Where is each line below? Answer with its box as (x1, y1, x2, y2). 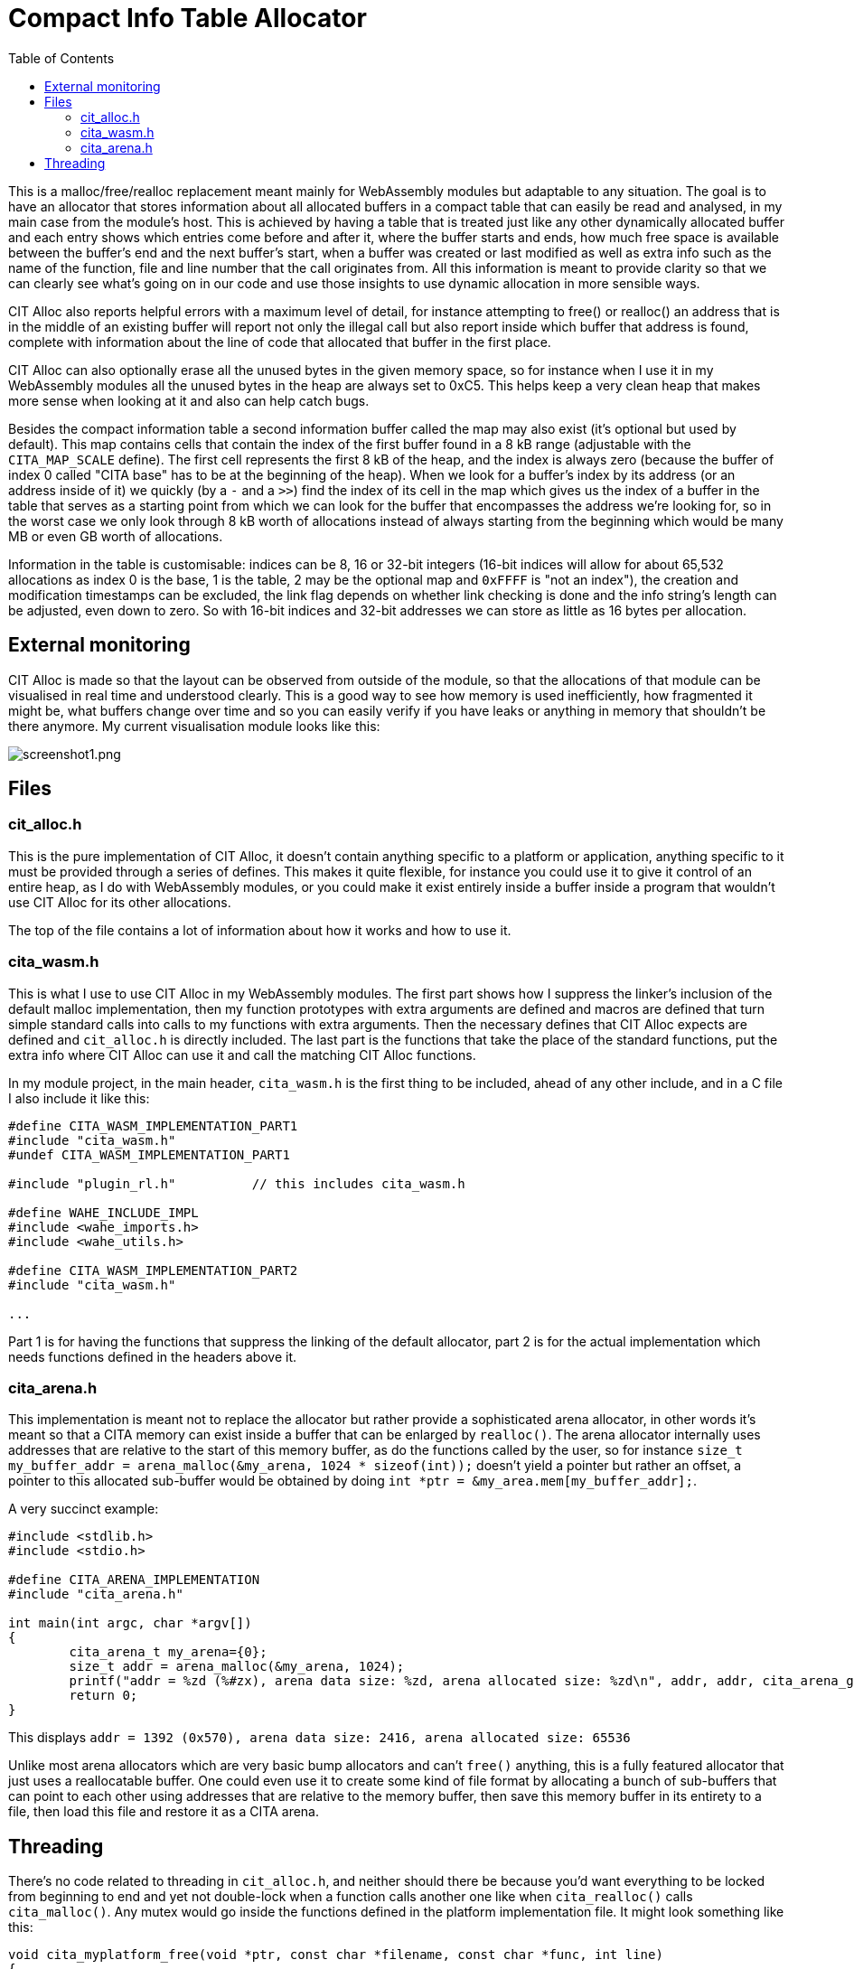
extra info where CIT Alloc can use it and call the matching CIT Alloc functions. (8, 1046, 476, 1063)
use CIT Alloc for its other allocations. (8, 894, 231, 910)
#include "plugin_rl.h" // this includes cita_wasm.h (8, 1176, 465, 1191)
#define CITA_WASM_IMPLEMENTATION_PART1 (8, 1118, 298, 1133)
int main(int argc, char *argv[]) (8, 1616, 252, 1631)
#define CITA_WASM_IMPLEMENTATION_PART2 (8, 1262, 298, 1278)
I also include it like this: (8, 1090, 150, 1106)
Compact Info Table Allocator (8, 3, 367, 33)
